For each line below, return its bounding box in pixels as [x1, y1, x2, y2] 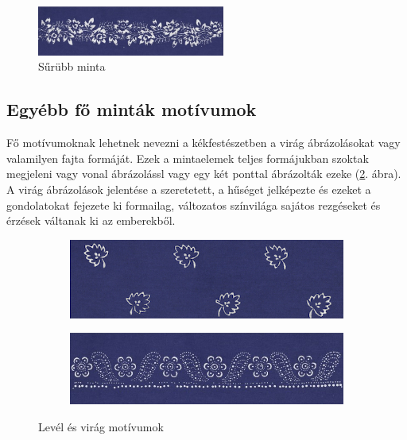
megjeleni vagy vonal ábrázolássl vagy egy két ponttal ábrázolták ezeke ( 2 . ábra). [6, 165, 401, 182]
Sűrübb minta [38, 58, 106, 75]
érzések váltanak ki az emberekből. [6, 212, 176, 229]
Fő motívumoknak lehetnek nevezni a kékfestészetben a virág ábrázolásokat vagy [6, 134, 401, 151]
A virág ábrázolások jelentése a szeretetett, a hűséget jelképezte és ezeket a [6, 180, 371, 197]
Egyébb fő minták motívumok [6, 97, 257, 122]
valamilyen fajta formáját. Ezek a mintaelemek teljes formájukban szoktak [6, 149, 369, 166]
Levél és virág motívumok [38, 418, 164, 434]
